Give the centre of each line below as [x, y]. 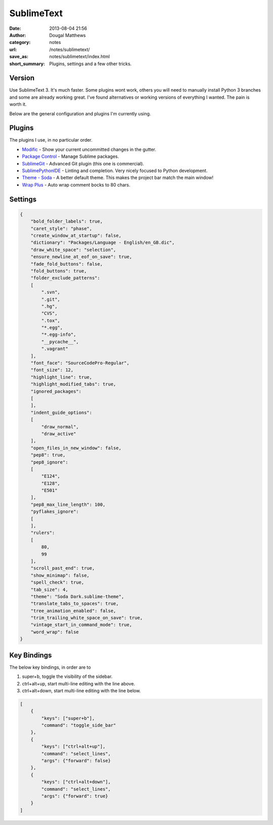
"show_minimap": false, [60, 575]
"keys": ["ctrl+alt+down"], [76, 782]
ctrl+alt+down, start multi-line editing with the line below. [81, 690]
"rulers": [43, 533]
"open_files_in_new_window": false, [76, 448]
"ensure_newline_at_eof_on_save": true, [81, 257]
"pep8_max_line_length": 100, [68, 504]
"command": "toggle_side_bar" [79, 725]
